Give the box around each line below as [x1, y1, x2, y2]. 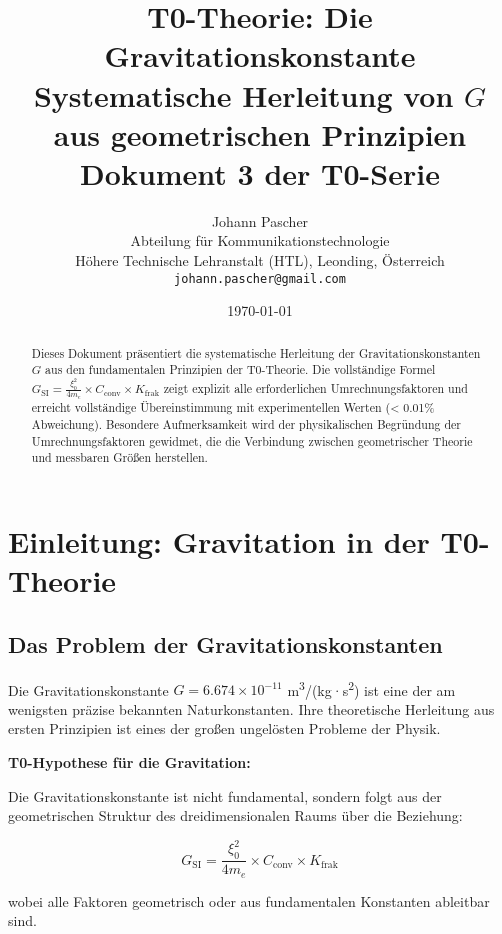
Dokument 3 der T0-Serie [80, 152, 440, 193]
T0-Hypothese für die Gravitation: [8, 752, 251, 773]
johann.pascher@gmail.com [174, 271, 346, 286]
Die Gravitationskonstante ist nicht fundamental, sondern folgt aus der [8, 785, 442, 806]
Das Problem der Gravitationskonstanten [8, 628, 443, 659]
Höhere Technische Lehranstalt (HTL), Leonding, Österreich [75, 250, 445, 271]
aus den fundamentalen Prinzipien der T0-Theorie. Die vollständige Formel [45, 361, 436, 378]
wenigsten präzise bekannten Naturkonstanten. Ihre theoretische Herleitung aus [8, 698, 495, 719]
